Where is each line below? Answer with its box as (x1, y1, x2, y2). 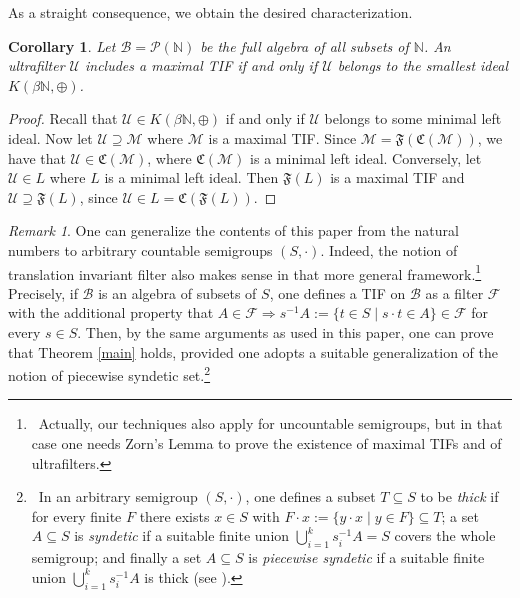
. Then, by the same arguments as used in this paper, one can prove (77, 321, 494, 342)
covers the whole (394, 525, 496, 546)
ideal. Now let (8, 127, 93, 148)
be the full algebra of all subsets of (200, 35, 409, 56)
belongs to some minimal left (324, 108, 502, 129)
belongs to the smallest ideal (337, 55, 508, 76)
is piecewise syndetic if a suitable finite (248, 547, 485, 568)
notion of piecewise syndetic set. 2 (8, 362, 211, 385)
